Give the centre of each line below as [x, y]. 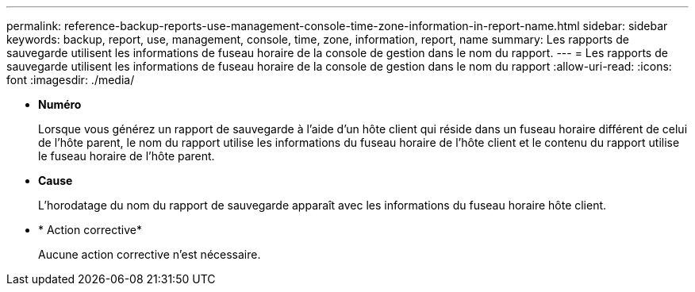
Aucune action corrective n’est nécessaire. [150, 254]
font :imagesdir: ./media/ [71, 80]
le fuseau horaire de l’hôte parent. [127, 156]
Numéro [60, 104]
